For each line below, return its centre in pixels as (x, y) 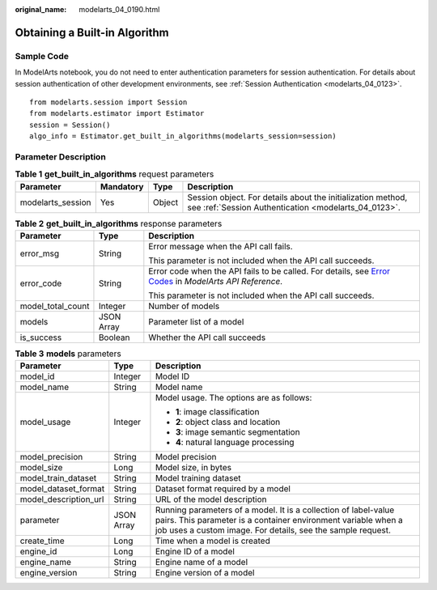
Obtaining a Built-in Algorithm (92, 32)
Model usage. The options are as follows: (233, 398)
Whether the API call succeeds (207, 337)
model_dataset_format (62, 489)
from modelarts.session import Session (108, 102)
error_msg (40, 253)
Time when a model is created (212, 541)
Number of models (184, 306)
